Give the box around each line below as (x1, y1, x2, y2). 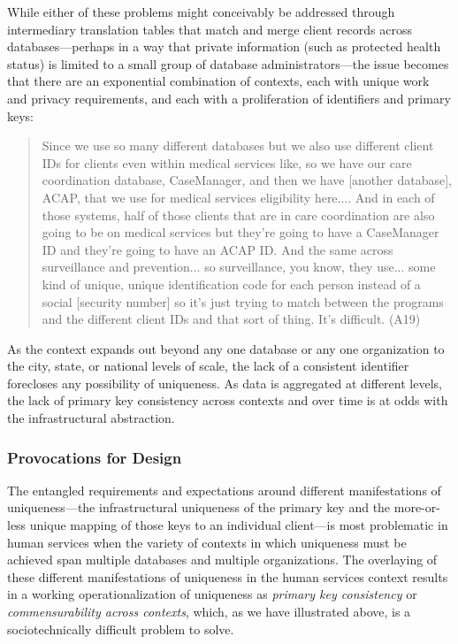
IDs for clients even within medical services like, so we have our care (42, 153, 412, 172)
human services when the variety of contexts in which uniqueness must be (7, 533, 407, 551)
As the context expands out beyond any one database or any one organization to (7, 339, 445, 357)
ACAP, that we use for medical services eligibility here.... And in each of (42, 188, 435, 206)
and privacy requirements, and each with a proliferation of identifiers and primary (7, 88, 451, 107)
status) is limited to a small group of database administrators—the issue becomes (7, 54, 449, 73)
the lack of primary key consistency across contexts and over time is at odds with (7, 391, 448, 410)
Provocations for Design (7, 446, 182, 468)
